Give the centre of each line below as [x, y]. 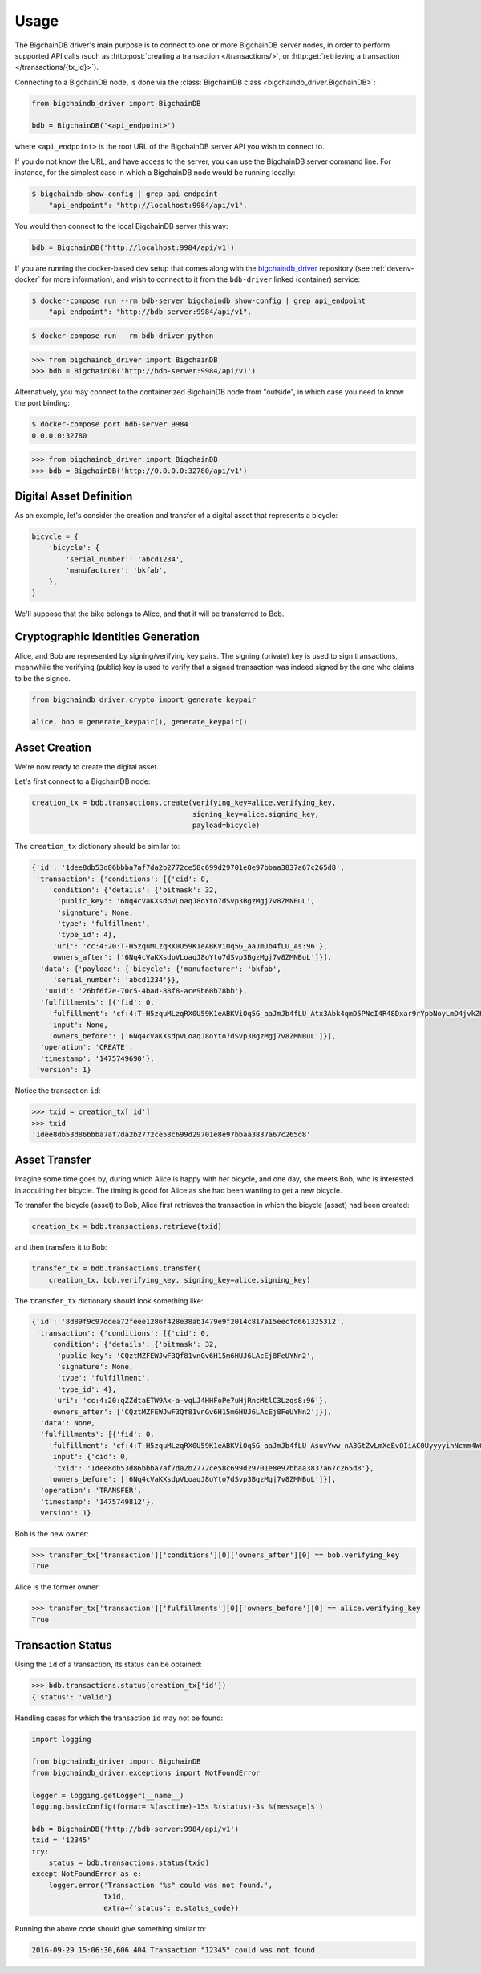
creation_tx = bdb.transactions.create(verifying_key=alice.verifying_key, [184, 803]
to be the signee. [43, 678]
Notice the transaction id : [58, 1091]
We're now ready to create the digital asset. [87, 766]
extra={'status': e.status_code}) [171, 1908]
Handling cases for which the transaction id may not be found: [119, 1718]
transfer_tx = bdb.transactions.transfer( [116, 1268]
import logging [61, 1739]
